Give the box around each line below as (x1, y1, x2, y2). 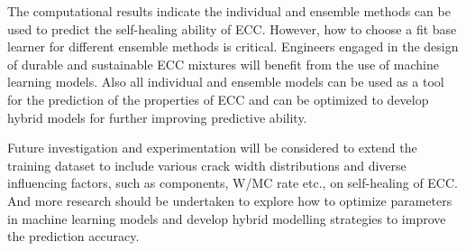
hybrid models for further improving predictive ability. (7, 107, 307, 126)
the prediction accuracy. (7, 227, 140, 246)
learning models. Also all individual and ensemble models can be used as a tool (7, 72, 444, 91)
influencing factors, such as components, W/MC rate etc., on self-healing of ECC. (7, 173, 458, 192)
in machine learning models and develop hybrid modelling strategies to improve (7, 209, 446, 228)
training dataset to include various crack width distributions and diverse (7, 155, 407, 174)
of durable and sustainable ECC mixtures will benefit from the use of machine (7, 54, 439, 73)
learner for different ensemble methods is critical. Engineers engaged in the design (7, 37, 459, 56)
